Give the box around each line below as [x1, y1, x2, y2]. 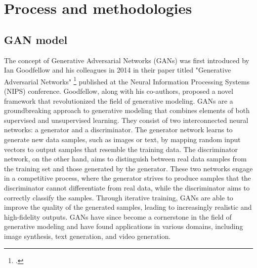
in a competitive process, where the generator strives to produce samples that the [4, 173, 251, 183]
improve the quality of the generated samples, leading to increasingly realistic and [4, 202, 252, 212]
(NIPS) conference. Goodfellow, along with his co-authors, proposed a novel [4, 86, 233, 96]
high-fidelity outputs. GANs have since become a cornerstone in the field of [4, 211, 232, 222]
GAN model [4, 32, 68, 47]
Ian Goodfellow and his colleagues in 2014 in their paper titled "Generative [4, 65, 231, 75]
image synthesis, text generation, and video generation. [4, 230, 171, 241]
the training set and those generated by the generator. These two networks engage [4, 163, 253, 173]
